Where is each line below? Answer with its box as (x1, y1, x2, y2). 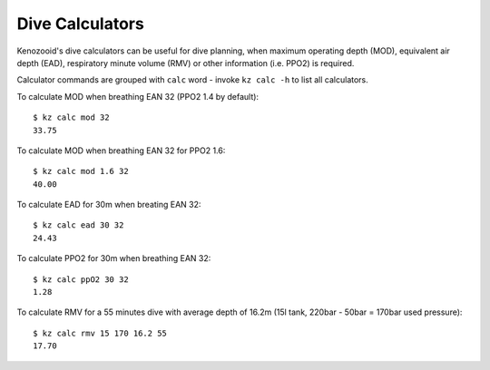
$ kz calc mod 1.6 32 (33, 166, 129, 177)
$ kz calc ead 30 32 (33, 220, 124, 230)
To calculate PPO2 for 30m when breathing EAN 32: (16, 253, 211, 264)
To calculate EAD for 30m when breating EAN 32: (16, 200, 201, 210)
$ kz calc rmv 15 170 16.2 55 (33, 327, 168, 338)
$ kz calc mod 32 (33, 112, 110, 122)
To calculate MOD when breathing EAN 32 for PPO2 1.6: (16, 145, 226, 156)
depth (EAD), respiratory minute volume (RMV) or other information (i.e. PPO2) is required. (16, 57, 355, 68)
